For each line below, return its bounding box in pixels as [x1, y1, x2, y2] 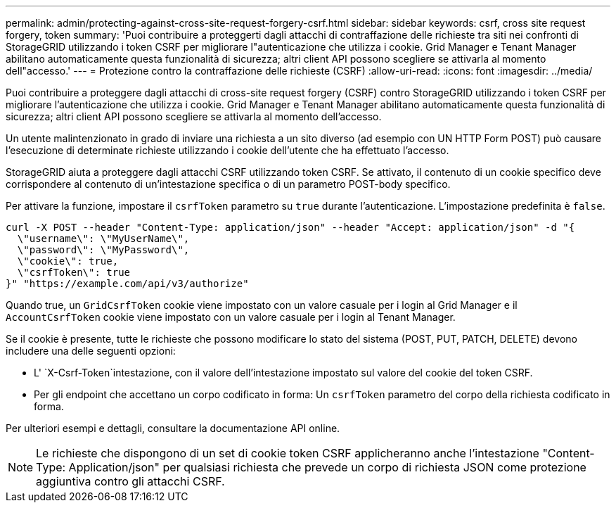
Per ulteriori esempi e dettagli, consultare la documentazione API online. [6, 422, 340, 434]
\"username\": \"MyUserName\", [17, 233, 190, 244]
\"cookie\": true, [17, 255, 119, 267]
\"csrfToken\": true [17, 267, 131, 278]
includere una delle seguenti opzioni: [6, 345, 176, 357]
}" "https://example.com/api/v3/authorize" [6, 278, 249, 289]
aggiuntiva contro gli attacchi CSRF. [36, 474, 225, 488]
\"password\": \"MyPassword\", [17, 244, 190, 255]
